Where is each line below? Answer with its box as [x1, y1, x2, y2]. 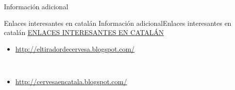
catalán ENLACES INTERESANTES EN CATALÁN [4, 27, 164, 37]
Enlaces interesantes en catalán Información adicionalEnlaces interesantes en [4, 18, 232, 28]
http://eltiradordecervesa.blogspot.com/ [15, 43, 135, 54]
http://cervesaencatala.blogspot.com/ [15, 76, 127, 86]
